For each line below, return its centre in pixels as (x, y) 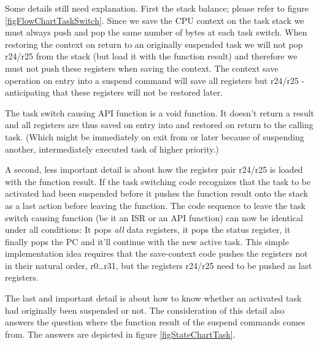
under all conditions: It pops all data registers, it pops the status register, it (148, 229)
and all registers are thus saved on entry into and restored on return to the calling (159, 125)
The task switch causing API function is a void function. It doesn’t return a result (160, 112)
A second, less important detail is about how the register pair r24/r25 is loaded (154, 169)
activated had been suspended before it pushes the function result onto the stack (157, 193)
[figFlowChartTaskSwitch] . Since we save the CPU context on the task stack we (155, 20)
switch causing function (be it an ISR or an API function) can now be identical (154, 217)
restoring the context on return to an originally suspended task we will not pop (154, 44)
